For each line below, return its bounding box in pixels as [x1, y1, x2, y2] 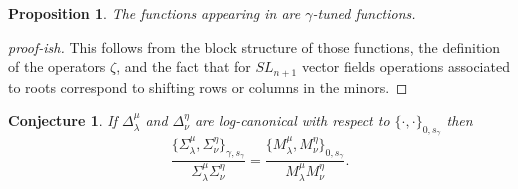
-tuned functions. [312, 3, 416, 23]
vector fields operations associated [301, 56, 510, 77]
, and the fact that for [116, 56, 251, 77]
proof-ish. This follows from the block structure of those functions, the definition [8, 36, 501, 57]
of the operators [8, 56, 106, 77]
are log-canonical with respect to [194, 110, 390, 131]
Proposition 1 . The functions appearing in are [8, 3, 301, 23]
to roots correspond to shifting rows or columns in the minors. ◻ [8, 76, 408, 97]
